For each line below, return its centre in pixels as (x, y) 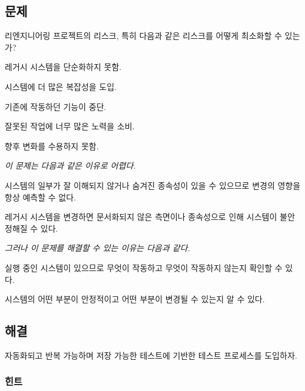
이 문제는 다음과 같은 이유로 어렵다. (70, 166)
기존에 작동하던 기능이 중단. (56, 106)
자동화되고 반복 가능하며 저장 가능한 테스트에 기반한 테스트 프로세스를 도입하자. (151, 355)
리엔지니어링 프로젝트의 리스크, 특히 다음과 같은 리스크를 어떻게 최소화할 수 (143, 36)
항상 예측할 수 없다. (40, 197)
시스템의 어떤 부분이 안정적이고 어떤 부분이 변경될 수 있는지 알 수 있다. (135, 299)
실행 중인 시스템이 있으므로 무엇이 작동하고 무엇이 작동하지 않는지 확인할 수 (144, 267)
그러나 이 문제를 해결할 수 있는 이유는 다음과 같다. (97, 248)
